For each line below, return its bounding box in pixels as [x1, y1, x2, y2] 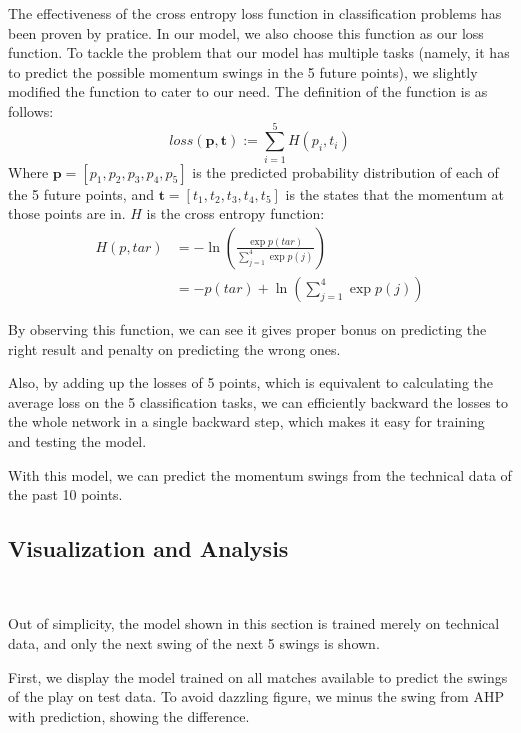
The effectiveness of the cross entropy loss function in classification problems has [8, 3, 502, 23]
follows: [8, 100, 54, 121]
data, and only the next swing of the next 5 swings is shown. [8, 633, 380, 654]
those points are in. [8, 203, 126, 224]
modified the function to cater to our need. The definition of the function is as [8, 81, 488, 102]
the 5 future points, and [8, 183, 154, 204]
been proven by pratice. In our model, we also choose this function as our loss [8, 22, 484, 43]
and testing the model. [8, 430, 147, 451]
